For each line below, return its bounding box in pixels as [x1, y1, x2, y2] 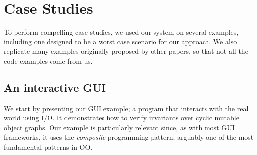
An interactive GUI [4, 79, 106, 95]
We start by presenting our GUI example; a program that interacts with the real [4, 103, 249, 113]
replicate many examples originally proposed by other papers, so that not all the [4, 46, 248, 56]
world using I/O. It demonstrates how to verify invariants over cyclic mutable [4, 113, 239, 123]
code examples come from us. [4, 55, 93, 66]
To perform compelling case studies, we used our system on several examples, [4, 27, 239, 37]
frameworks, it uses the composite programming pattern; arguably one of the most [4, 132, 254, 142]
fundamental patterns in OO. [4, 142, 93, 152]
